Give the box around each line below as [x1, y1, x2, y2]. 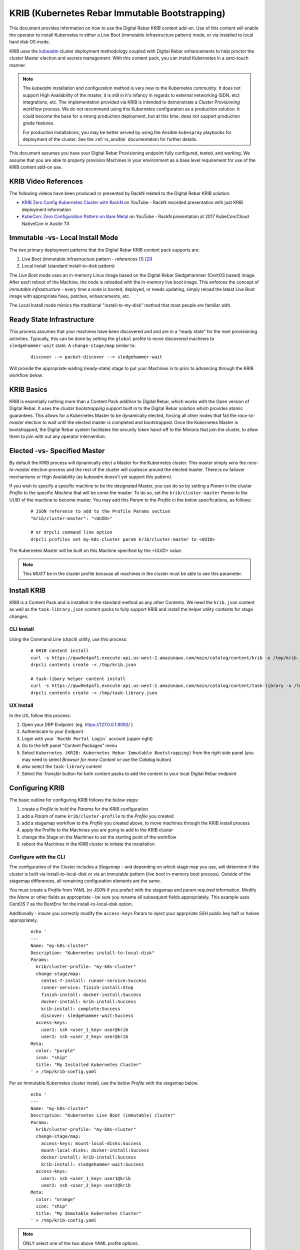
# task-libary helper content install [30, 675, 126, 681]
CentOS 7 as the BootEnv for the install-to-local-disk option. [9, 901, 133, 907]
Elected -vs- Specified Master [9, 446, 105, 455]
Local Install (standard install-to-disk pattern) [21, 263, 115, 269]
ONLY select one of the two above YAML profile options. [22, 1240, 139, 1246]
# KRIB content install [30, 648, 89, 653]
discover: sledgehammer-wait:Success [40, 1013, 133, 1018]
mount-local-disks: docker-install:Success [40, 1147, 149, 1153]
